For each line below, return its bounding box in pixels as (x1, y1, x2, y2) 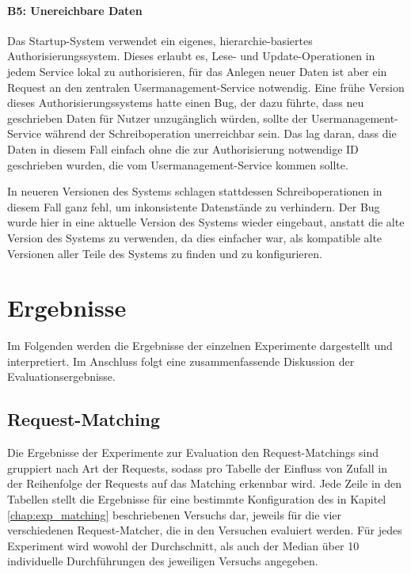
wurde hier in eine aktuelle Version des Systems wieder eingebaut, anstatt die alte (7, 214, 405, 230)
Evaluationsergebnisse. (7, 368, 116, 385)
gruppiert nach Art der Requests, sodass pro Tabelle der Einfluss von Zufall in (7, 459, 387, 476)
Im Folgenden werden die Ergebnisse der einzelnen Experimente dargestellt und (7, 337, 393, 354)
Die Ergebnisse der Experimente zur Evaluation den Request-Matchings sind (7, 444, 379, 461)
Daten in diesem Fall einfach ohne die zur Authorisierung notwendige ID (7, 140, 359, 157)
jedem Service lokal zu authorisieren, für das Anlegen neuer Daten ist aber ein (7, 63, 387, 79)
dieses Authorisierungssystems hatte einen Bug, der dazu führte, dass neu (7, 94, 364, 111)
